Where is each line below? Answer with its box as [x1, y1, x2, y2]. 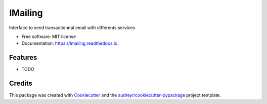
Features [9, 53, 37, 62]
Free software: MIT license [21, 34, 76, 39]
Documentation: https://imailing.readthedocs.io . [21, 40, 119, 46]
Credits [9, 79, 33, 88]
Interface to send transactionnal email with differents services [9, 25, 135, 31]
